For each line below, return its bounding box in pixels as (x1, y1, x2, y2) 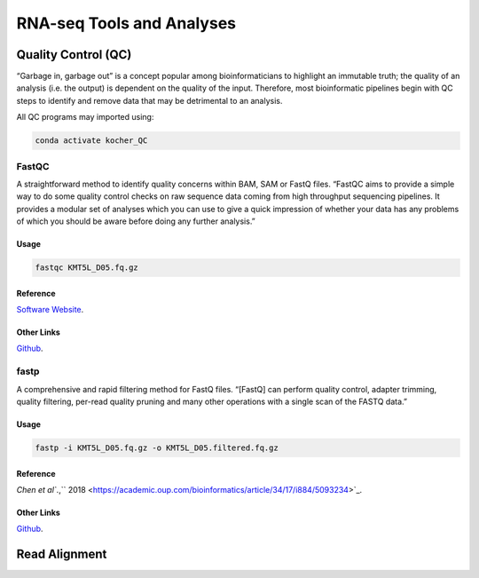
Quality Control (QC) (16, 47, 132, 62)
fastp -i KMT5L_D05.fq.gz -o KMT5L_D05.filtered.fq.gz (35, 443, 279, 453)
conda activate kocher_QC (35, 136, 148, 146)
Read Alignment (16, 547, 107, 562)
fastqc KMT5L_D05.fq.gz (35, 263, 139, 273)
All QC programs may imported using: (16, 112, 154, 123)
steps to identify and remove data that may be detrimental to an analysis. (16, 95, 283, 106)
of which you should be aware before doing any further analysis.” (16, 216, 256, 226)
